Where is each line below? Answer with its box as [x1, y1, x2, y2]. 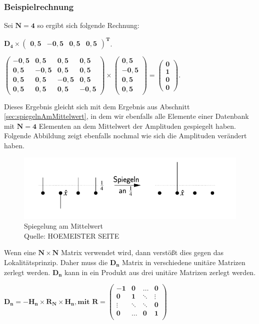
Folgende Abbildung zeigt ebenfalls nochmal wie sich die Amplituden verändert [4, 130, 247, 141]
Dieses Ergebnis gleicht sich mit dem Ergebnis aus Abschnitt [4, 101, 190, 111]
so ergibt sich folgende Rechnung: [37, 20, 139, 30]
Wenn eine [4, 247, 36, 258]
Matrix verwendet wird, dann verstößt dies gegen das [60, 247, 224, 258]
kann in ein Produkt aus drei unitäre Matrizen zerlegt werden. [64, 267, 256, 277]
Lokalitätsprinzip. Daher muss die [4, 257, 108, 268]
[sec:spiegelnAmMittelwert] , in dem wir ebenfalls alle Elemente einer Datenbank [4, 111, 249, 121]
